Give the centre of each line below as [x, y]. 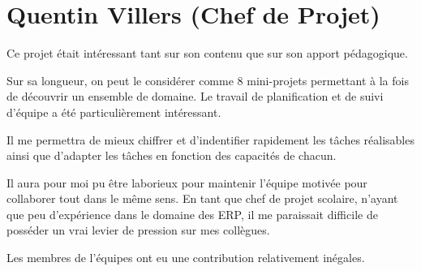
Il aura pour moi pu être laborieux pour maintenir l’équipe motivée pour [187, 182]
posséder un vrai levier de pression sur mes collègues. [138, 230]
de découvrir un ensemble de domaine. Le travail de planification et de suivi [195, 96]
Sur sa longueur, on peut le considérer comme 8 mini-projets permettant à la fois [208, 80]
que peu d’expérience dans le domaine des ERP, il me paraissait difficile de [192, 214]
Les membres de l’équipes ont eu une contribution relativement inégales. [186, 258]
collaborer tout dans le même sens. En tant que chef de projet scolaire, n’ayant [202, 198]
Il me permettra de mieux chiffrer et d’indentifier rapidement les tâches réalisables [210, 139]
